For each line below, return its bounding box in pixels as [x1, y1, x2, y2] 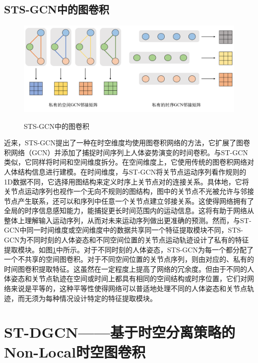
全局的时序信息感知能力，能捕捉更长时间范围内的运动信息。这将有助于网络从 [4, 205, 254, 216]
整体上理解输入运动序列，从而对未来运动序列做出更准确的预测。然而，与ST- [4, 215, 252, 225]
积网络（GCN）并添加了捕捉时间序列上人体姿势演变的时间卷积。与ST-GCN [4, 147, 248, 157]
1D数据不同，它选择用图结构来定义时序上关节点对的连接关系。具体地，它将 [4, 176, 249, 186]
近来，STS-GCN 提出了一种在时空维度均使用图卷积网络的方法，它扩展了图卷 [4, 137, 250, 148]
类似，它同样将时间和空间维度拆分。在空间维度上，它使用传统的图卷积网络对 [4, 157, 254, 167]
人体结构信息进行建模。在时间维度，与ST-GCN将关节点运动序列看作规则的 [4, 166, 247, 177]
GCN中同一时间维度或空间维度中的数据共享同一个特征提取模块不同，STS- [4, 225, 243, 235]
